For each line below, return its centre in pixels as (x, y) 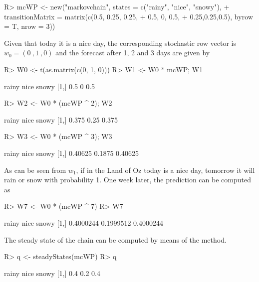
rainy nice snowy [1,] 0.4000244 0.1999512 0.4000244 (84, 222)
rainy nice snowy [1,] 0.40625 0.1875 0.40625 (72, 153)
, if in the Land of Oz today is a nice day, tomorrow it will (165, 170)
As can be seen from (35, 170)
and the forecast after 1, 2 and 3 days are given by (133, 53)
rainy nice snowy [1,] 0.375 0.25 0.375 (61, 119)
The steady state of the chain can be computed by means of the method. (115, 239)
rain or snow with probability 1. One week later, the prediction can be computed (128, 180)
